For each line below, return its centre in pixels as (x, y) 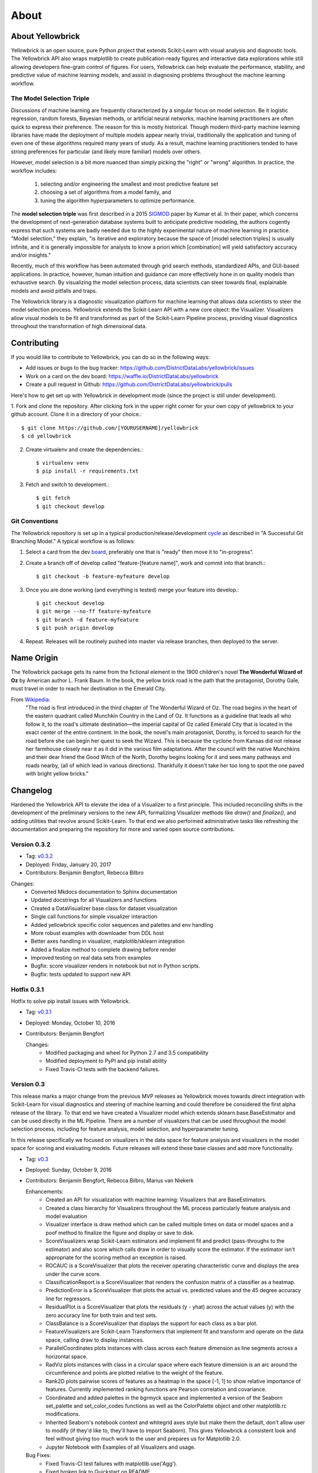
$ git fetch (53, 498)
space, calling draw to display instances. (95, 1340)
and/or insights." (31, 255)
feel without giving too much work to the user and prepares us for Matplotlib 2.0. (143, 1439)
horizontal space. (67, 1356)
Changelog (32, 790)
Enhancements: (44, 1191)
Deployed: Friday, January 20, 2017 (69, 864)
